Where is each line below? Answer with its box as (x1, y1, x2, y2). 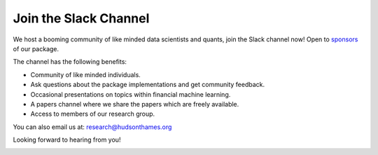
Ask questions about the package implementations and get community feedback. (30, 81, 265, 89)
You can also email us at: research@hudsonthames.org (13, 123, 172, 131)
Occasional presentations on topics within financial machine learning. (30, 90, 231, 98)
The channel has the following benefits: (13, 58, 127, 66)
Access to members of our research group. (30, 109, 155, 119)
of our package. (13, 44, 59, 53)
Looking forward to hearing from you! (13, 135, 121, 144)
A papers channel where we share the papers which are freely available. (30, 100, 239, 108)
